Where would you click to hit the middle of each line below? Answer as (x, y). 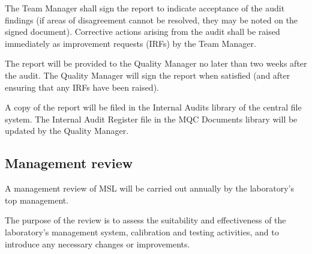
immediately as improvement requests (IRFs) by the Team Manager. (130, 43)
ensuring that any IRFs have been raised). (82, 87)
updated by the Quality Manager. (67, 131)
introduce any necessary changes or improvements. (97, 243)
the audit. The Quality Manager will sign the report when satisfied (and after (148, 75)
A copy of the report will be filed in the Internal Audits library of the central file (153, 107)
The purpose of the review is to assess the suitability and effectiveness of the (145, 220)
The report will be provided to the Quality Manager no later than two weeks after (156, 63)
